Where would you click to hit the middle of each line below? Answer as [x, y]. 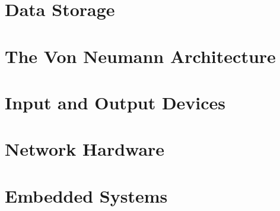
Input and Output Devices [115, 102]
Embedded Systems [86, 195]
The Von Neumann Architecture [140, 56]
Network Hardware [85, 149]
